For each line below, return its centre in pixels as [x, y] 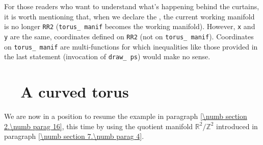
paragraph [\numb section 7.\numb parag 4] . [74, 136]
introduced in [237, 126]
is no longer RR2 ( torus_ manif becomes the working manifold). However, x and [130, 26]
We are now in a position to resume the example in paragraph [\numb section [126, 116]
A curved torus [75, 91]
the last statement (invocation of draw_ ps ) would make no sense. [107, 56]
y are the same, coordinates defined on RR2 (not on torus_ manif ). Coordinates [129, 36]
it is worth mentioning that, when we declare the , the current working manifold [129, 16]
